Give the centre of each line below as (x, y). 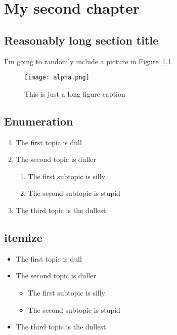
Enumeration (39, 121)
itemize (23, 237)
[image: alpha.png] (57, 78)
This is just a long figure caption (75, 93)
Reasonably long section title (81, 40)
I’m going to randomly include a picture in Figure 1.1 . (89, 61)
